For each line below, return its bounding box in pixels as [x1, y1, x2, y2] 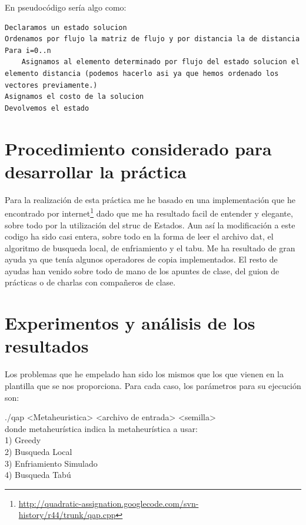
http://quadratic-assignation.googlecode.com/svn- [18, 497, 199, 509]
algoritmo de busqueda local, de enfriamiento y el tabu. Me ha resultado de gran [5, 241, 295, 254]
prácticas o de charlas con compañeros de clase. [5, 276, 176, 288]
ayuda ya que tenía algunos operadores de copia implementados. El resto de [5, 253, 278, 265]
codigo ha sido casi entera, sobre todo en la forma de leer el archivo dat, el [5, 230, 274, 242]
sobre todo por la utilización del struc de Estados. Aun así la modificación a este [5, 218, 295, 231]
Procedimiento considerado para [5, 136, 272, 160]
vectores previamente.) [5, 81, 98, 89]
